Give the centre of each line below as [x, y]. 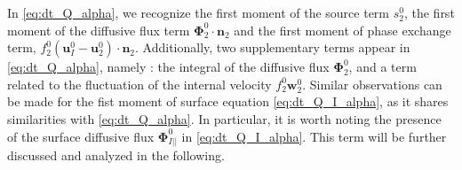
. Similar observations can [372, 84]
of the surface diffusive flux [81, 136]
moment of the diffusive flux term [99, 30]
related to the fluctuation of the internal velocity [139, 84]
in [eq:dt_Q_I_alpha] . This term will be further [314, 136]
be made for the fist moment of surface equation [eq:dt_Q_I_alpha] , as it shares [228, 101]
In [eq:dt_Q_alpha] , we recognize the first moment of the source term [199, 12]
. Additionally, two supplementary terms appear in [273, 47]
